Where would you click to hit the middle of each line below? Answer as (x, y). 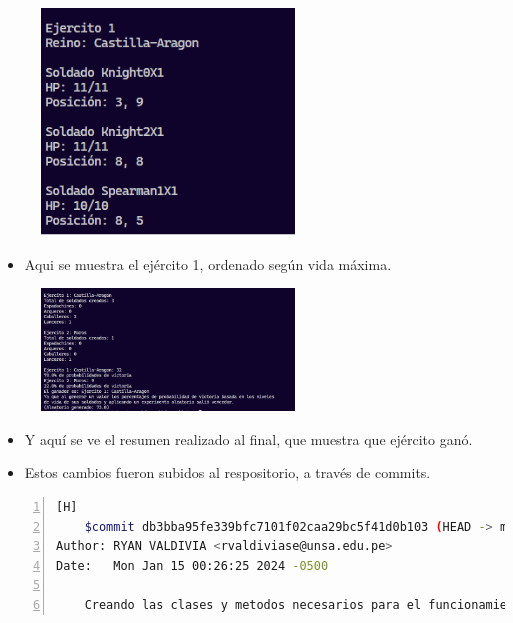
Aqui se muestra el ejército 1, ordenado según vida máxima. (208, 263)
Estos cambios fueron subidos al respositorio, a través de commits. (227, 472)
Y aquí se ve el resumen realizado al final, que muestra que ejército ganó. (248, 438)
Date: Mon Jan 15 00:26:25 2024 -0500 (192, 565)
